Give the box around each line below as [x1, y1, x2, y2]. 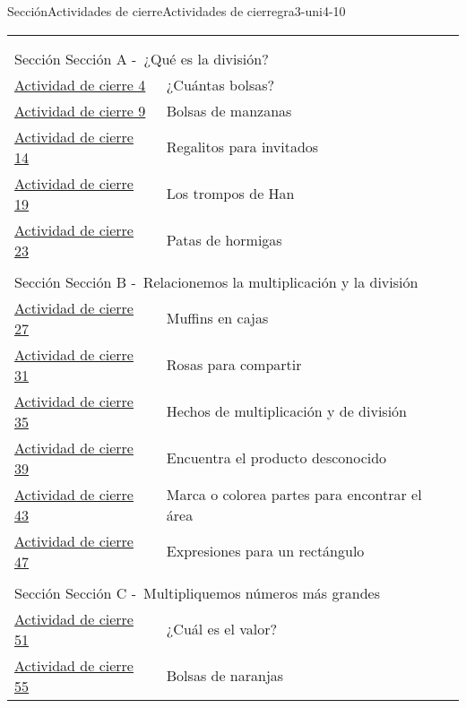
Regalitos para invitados [166, 136, 319, 158]
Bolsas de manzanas [166, 99, 292, 121]
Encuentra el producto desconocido [166, 447, 387, 469]
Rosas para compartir [166, 354, 302, 376]
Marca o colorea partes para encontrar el [166, 483, 422, 505]
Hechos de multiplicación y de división [166, 401, 407, 422]
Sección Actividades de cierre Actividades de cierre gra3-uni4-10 [7, 2, 346, 20]
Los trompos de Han [166, 183, 295, 204]
